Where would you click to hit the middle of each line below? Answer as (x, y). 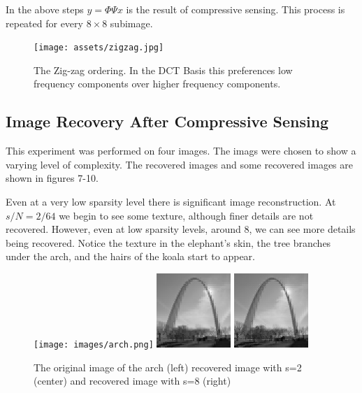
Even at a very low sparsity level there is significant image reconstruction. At (171, 202)
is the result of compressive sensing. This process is (236, 9)
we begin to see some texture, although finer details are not (186, 215)
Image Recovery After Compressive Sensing (167, 121)
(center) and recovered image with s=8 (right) (132, 381)
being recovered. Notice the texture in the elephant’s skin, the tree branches (168, 242)
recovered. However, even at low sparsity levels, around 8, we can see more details (181, 229)
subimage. (131, 23)
